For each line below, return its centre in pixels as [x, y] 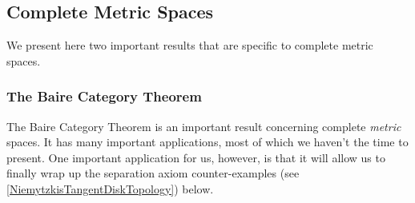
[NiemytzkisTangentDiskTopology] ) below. [110, 188]
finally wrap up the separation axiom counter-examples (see [153, 173]
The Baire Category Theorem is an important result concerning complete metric [204, 126]
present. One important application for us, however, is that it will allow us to [196, 157]
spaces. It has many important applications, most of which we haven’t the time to [207, 142]
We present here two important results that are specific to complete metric [190, 45]
